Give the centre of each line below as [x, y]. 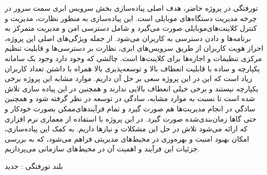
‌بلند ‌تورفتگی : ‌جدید [34, 166]
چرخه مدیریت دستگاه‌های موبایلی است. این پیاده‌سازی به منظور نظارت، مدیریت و [131, 18]
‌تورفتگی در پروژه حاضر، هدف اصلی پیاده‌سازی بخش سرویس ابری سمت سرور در [131, 8]
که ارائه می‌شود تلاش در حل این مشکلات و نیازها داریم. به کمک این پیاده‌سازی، [126, 129]
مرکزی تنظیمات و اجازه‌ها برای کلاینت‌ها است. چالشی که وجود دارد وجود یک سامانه [133, 58]
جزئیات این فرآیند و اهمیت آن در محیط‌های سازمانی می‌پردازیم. [102, 149]
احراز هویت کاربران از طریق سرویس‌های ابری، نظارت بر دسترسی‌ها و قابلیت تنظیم [134, 48]
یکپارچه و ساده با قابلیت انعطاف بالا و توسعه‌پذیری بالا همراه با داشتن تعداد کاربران [132, 68]
